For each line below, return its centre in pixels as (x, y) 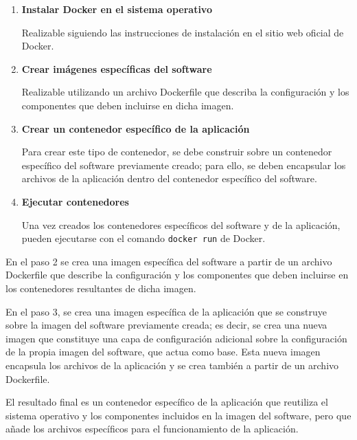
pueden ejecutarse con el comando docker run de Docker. (143, 238)
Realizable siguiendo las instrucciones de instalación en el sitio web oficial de (183, 32)
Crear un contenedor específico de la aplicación (136, 128)
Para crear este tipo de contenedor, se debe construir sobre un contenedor (177, 152)
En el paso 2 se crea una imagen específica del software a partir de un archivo (169, 261)
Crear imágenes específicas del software (117, 68)
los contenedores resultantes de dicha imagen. (101, 288)
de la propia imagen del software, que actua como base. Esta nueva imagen (163, 352)
